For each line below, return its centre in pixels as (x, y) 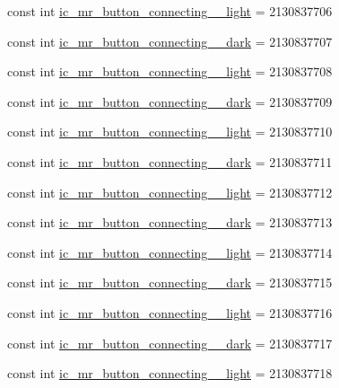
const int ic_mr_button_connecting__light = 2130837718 (170, 373)
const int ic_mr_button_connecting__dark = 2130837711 (170, 161)
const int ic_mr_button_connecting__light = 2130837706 (170, 11)
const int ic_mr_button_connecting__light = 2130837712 (170, 192)
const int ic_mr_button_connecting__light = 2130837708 (170, 71)
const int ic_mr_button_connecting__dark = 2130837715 (170, 282)
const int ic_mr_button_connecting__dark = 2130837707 (170, 41)
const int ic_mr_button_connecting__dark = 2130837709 (170, 101)
